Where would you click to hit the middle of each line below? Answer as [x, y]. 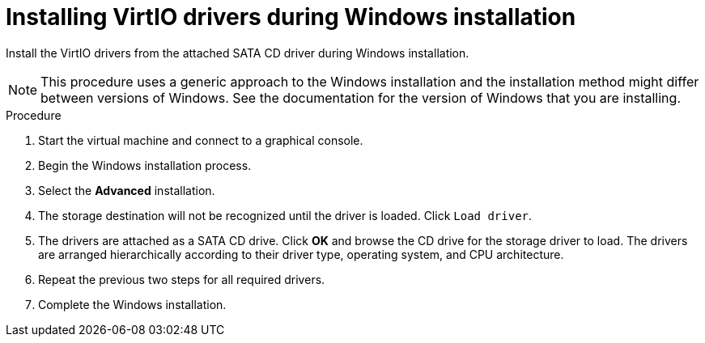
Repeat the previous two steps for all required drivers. [182, 279]
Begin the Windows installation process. [145, 165]
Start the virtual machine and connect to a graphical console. [201, 140]
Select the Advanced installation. [127, 190]
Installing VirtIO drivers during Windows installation [291, 17]
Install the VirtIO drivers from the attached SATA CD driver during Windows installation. [238, 53]
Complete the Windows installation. [132, 304]
